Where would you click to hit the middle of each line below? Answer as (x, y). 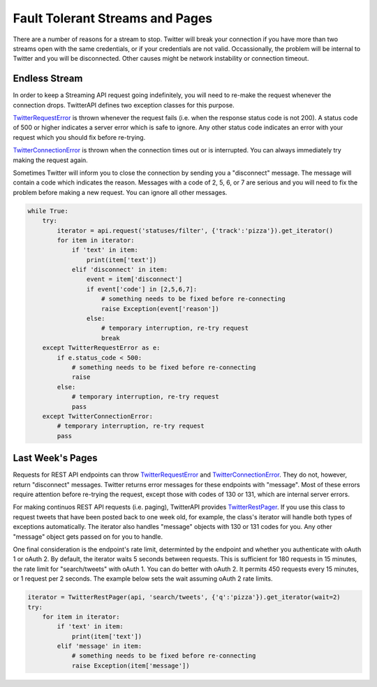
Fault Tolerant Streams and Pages (113, 18)
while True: (48, 211)
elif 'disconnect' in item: (119, 270)
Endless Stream (48, 79)
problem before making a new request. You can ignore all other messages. (120, 192)
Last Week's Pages (55, 458)
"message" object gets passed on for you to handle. (88, 536)
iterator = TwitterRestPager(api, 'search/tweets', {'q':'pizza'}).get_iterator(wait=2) (184, 597)
